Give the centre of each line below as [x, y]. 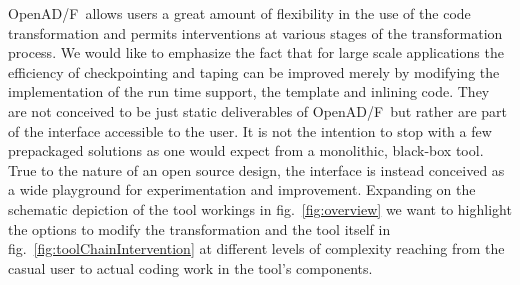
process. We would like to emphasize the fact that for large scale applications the [256, 52]
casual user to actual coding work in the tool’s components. [190, 267]
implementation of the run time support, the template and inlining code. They [249, 91]
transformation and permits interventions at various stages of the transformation [255, 32]
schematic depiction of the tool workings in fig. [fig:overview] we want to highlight [260, 208]
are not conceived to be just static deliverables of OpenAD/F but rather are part [258, 110]
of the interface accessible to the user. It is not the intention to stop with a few [250, 130]
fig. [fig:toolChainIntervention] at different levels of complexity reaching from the [256, 248]
